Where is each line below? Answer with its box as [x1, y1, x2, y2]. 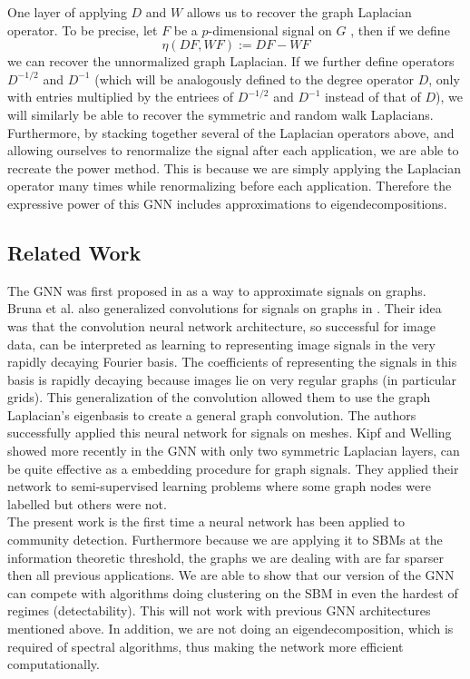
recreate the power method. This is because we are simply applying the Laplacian [7, 158, 461, 177]
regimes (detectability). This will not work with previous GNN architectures [7, 601, 431, 620]
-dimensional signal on [208, 20, 332, 39]
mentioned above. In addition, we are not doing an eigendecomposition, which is [7, 619, 454, 638]
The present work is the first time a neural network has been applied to [7, 512, 405, 531]
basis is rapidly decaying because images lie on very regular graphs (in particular [7, 369, 457, 389]
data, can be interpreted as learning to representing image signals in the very [7, 334, 436, 353]
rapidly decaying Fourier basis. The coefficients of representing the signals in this [7, 352, 457, 371]
